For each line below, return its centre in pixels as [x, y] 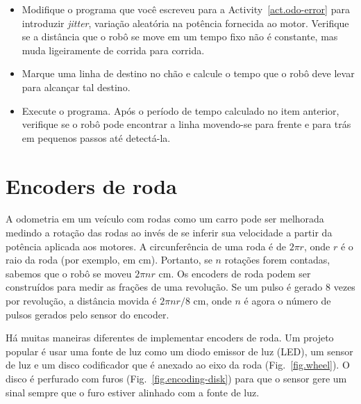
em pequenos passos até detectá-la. [96, 137]
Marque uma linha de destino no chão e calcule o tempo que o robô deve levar [188, 73]
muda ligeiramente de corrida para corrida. [113, 50]
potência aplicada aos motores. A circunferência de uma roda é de [146, 246]
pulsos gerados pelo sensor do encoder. [87, 314]
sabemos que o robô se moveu [69, 273]
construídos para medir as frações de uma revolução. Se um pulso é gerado [164, 287]
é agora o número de [287, 301]
